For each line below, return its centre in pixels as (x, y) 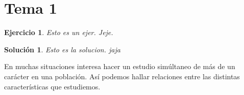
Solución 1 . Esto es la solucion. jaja (62, 49)
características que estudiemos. (52, 86)
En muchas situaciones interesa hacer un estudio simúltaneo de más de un (120, 66)
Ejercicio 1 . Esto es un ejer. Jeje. (59, 32)
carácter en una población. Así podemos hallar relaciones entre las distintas (122, 76)
